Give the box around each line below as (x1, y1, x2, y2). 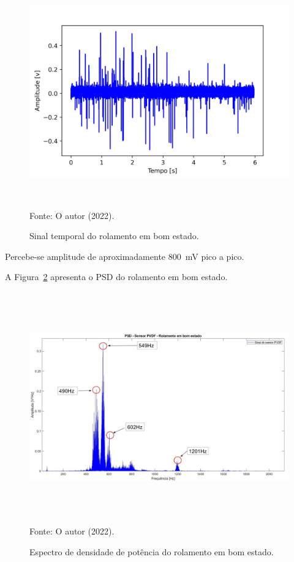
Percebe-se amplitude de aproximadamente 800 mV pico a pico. (5, 250, 244, 262)
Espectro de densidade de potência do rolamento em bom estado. (29, 545, 274, 558)
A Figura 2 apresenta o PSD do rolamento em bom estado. (5, 270, 228, 283)
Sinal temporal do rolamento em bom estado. (29, 229, 199, 242)
